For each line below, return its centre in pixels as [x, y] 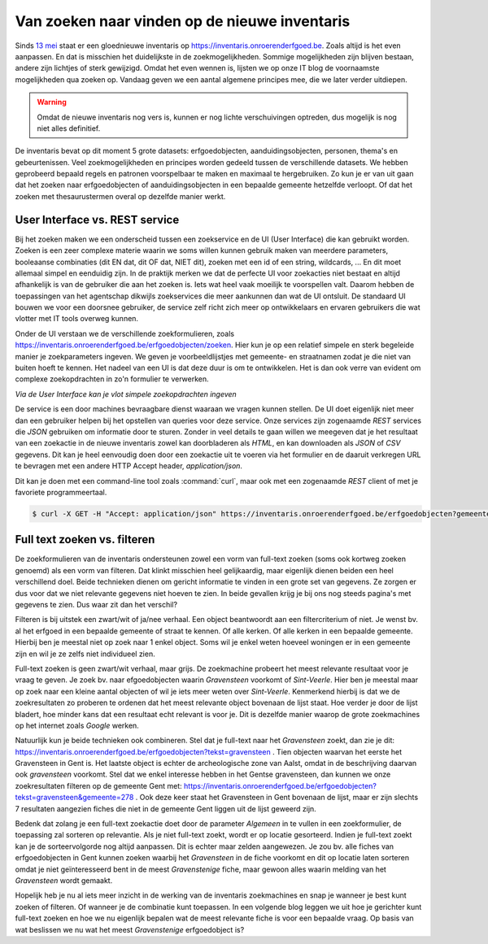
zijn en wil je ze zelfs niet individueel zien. [85, 654]
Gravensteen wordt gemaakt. [64, 880]
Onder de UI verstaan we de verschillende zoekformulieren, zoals [125, 333]
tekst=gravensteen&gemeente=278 [74, 798]
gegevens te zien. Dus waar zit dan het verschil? [96, 605]
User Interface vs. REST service [97, 220]
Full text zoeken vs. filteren [85, 539]
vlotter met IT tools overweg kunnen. [76, 319]
